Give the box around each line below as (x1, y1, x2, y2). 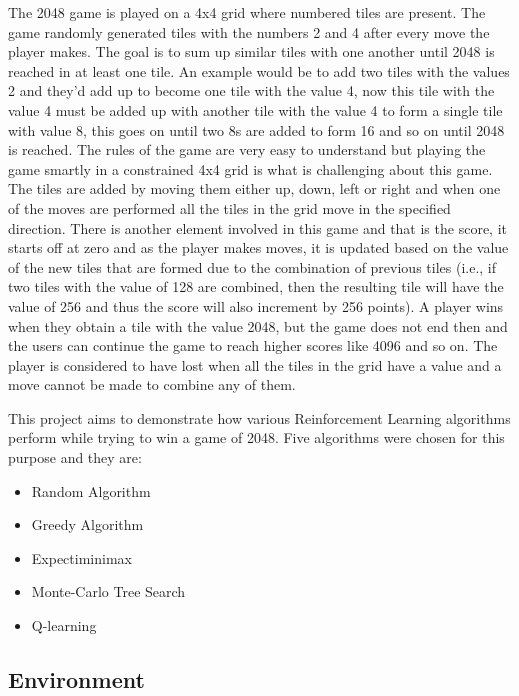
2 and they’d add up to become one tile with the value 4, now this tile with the (8, 80, 495, 101)
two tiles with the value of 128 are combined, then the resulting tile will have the (8, 276, 504, 297)
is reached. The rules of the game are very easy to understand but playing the (8, 139, 486, 160)
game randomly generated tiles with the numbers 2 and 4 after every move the (8, 21, 490, 42)
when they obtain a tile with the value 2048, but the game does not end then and (8, 315, 508, 336)
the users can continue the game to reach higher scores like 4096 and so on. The (8, 335, 498, 356)
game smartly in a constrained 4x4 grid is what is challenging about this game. (8, 158, 493, 179)
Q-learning (31, 615, 97, 636)
